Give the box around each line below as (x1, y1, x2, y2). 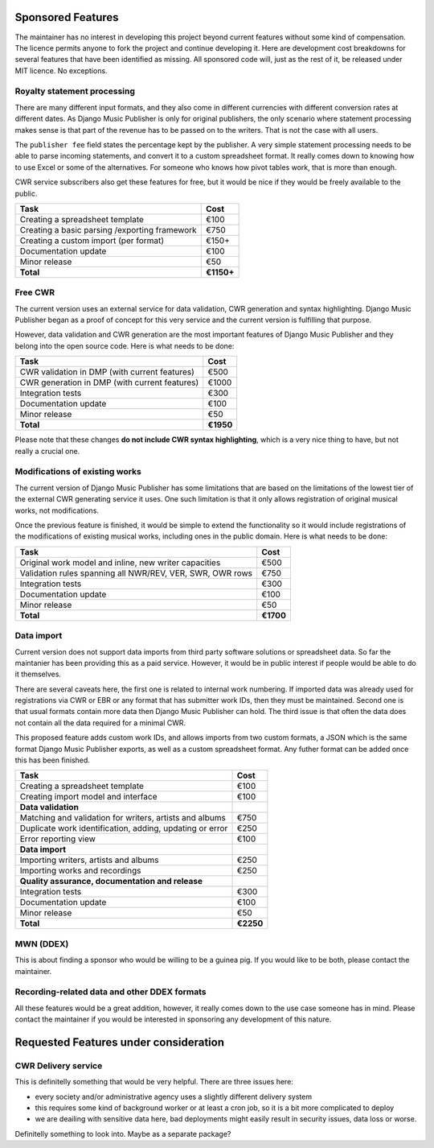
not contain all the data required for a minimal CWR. (14, 717, 186, 728)
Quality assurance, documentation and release (19, 876, 203, 887)
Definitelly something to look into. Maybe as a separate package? (14, 1129, 231, 1138)
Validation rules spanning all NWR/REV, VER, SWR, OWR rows (19, 568, 253, 579)
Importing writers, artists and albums (19, 854, 159, 865)
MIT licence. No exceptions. (14, 65, 108, 76)
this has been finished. (14, 755, 90, 765)
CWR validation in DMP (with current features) (19, 366, 194, 378)
